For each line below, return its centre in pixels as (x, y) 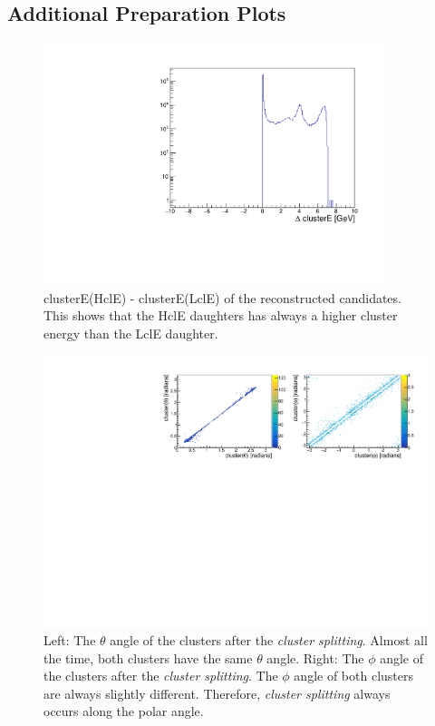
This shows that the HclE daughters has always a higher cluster (221, 315)
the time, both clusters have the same (148, 657)
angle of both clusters (354, 676)
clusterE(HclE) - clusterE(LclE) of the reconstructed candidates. (222, 297)
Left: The (70, 639)
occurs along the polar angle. (124, 711)
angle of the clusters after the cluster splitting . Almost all (269, 639)
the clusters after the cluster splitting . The (161, 676)
